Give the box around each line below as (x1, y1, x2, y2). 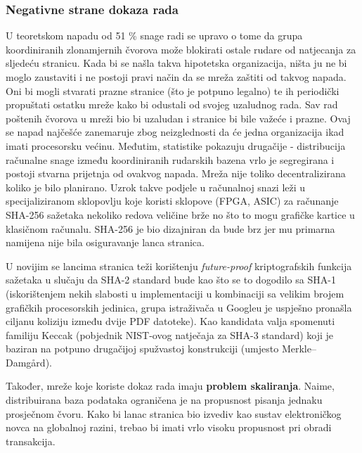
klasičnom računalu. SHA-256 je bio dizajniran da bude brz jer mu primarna (6, 221, 335, 236)
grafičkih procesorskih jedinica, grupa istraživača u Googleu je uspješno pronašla (6, 300, 352, 314)
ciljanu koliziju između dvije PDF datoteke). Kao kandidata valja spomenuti (6, 314, 335, 328)
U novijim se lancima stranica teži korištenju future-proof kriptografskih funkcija (6, 258, 352, 273)
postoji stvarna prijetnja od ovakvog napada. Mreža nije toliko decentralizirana (6, 166, 346, 181)
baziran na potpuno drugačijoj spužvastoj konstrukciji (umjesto (6, 341, 279, 356)
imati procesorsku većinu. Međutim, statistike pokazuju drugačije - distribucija (6, 138, 346, 153)
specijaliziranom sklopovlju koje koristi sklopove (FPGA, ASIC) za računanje (6, 193, 339, 208)
